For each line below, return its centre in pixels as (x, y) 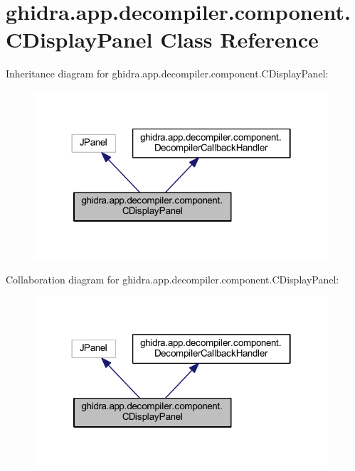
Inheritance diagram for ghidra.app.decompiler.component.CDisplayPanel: (167, 74)
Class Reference (239, 39)
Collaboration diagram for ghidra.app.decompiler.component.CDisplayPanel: (173, 279)
